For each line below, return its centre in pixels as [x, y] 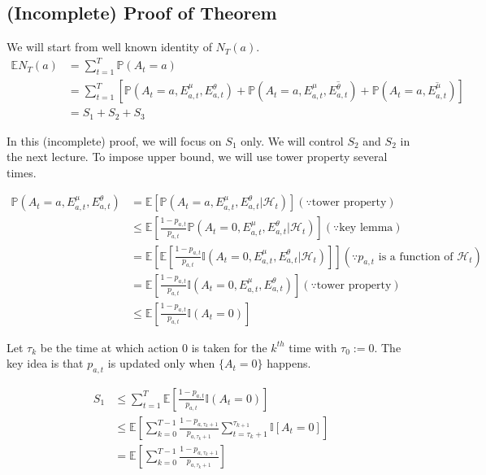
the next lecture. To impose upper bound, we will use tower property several [197, 157]
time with [313, 347]
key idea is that [45, 363]
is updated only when [161, 363]
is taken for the [229, 347]
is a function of [416, 257]
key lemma [366, 228]
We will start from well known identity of [109, 47]
